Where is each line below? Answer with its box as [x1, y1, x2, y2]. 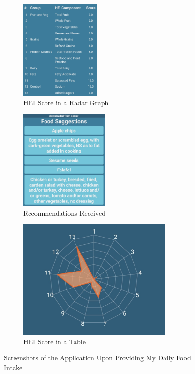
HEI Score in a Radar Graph [23, 97, 109, 107]
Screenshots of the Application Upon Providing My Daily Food [4, 353, 191, 363]
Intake [4, 362, 23, 372]
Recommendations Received [23, 207, 105, 218]
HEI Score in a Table [23, 336, 86, 346]
